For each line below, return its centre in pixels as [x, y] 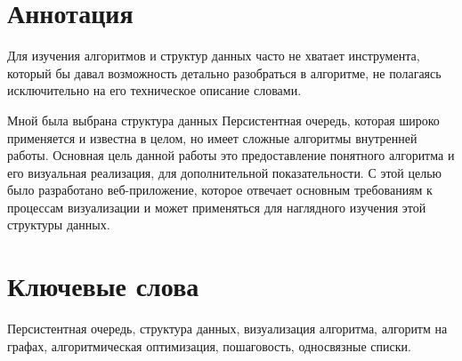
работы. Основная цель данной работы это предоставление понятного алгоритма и [231, 155]
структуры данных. [59, 225]
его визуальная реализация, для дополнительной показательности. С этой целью [225, 172]
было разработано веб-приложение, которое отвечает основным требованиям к [220, 190]
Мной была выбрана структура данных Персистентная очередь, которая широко [223, 120]
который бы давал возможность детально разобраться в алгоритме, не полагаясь [224, 72]
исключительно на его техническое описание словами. [154, 90]
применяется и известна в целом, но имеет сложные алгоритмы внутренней [212, 137]
